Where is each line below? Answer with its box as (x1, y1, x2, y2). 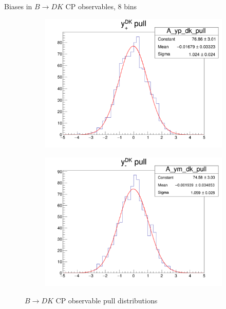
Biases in (4, 1, 32, 11)
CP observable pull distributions (55, 295, 158, 305)
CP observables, (65, 1, 116, 11)
